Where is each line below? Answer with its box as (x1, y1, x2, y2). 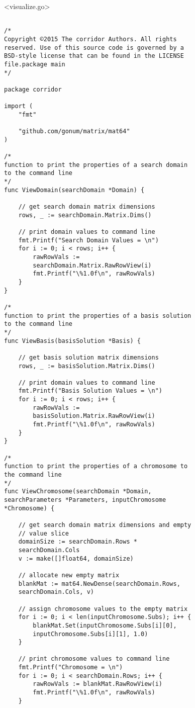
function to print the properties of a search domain (4, 161, 188, 168)
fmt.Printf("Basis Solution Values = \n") (18, 387, 162, 395)
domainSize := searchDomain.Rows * (18, 538, 137, 546)
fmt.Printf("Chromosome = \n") (18, 664, 123, 671)
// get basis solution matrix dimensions (18, 353, 159, 361)
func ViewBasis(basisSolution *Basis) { (4, 337, 141, 344)
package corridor (4, 85, 62, 93)
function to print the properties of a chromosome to (4, 463, 188, 470)
